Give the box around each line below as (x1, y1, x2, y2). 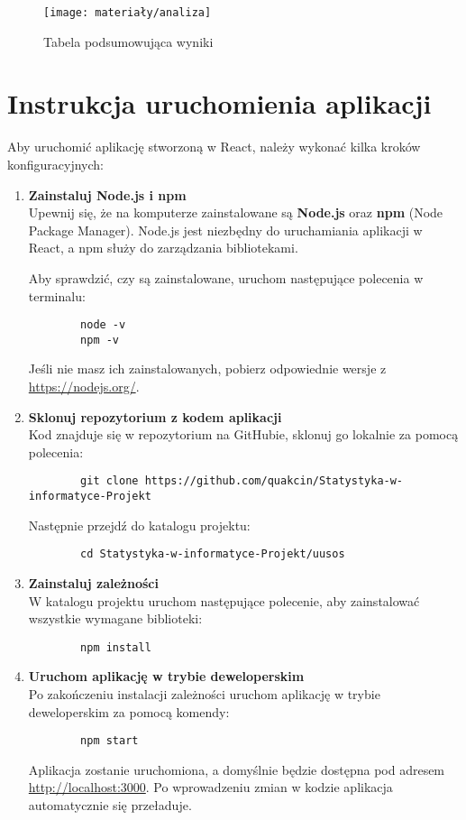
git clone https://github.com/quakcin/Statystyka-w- (80, 474, 404, 488)
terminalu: (28, 286, 86, 305)
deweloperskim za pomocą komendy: (28, 702, 230, 721)
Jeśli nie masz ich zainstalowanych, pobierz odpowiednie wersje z (28, 359, 387, 378)
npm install (80, 640, 151, 654)
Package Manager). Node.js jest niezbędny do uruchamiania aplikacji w (28, 220, 423, 239)
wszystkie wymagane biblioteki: (28, 609, 203, 628)
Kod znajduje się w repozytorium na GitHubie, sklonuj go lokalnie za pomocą (28, 425, 459, 444)
